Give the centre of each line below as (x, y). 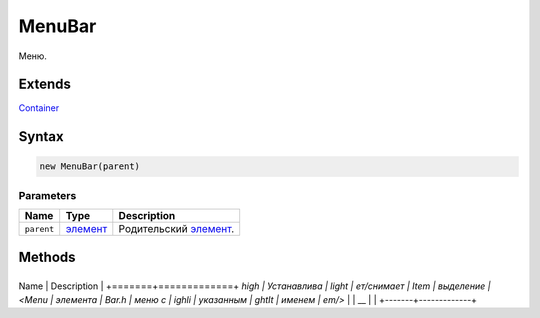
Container (39, 108)
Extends (45, 84)
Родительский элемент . (176, 229)
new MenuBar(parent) (89, 166)
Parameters (47, 195)
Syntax (41, 136)
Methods (47, 256)
